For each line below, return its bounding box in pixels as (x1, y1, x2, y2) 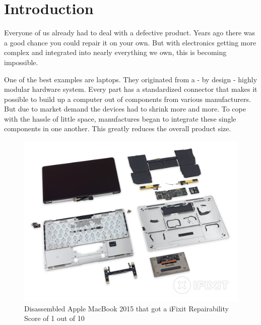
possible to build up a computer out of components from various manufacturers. (4, 93, 251, 104)
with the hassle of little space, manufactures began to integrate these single (4, 113, 236, 124)
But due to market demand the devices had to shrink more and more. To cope (4, 103, 246, 114)
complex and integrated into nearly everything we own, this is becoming (4, 47, 227, 58)
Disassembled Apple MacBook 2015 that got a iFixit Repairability (24, 303, 229, 313)
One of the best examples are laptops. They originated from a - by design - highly (4, 74, 257, 84)
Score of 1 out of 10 (24, 313, 85, 323)
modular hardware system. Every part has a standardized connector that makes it (4, 84, 257, 94)
